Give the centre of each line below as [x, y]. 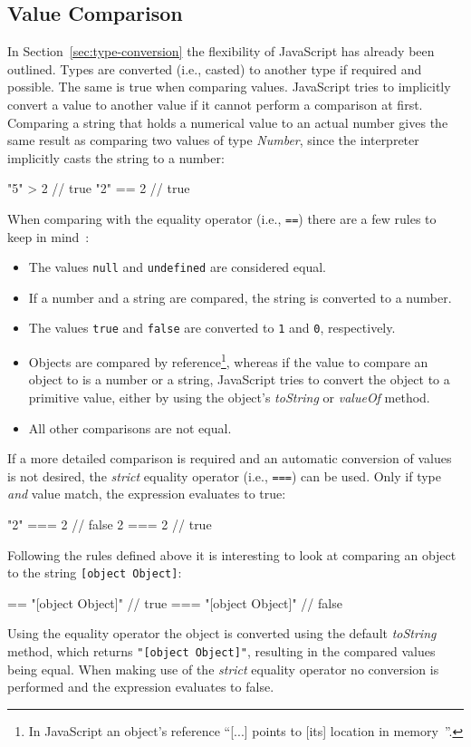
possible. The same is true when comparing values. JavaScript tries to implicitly [229, 87]
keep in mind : [48, 236]
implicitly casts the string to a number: [116, 157]
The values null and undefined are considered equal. [177, 267]
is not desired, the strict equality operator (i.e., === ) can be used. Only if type [224, 475]
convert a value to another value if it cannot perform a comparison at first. [215, 104]
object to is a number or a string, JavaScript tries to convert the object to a [239, 379]
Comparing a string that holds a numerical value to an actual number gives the [228, 122]
